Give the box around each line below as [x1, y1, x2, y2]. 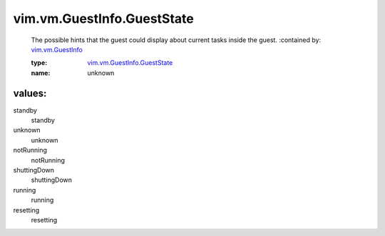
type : [31, 58, 48, 67]
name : [31, 68, 51, 77]
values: [13, 87, 47, 99]
